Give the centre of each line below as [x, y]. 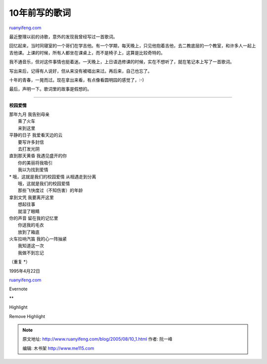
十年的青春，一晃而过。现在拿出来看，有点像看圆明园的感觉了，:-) [77, 80]
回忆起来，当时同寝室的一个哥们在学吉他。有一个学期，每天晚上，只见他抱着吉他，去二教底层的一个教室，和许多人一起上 [133, 46]
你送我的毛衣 [31, 225]
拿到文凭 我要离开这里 [31, 197]
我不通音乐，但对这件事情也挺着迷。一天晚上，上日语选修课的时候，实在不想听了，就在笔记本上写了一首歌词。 [122, 62]
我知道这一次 [31, 246]
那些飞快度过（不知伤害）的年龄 [50, 190]
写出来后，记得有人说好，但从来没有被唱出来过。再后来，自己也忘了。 [81, 71]
